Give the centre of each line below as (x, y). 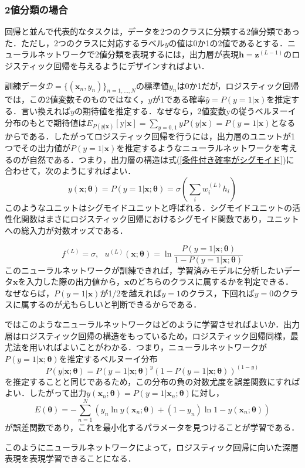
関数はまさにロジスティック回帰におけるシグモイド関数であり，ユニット (160, 219)
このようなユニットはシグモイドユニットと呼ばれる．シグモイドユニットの (148, 207)
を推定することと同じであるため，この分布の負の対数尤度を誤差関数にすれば (152, 381)
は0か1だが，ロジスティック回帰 (238, 85)
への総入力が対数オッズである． (66, 230)
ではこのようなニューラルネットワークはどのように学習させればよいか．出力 (152, 324)
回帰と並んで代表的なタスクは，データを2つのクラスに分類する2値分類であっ (152, 31)
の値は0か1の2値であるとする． (228, 42)
